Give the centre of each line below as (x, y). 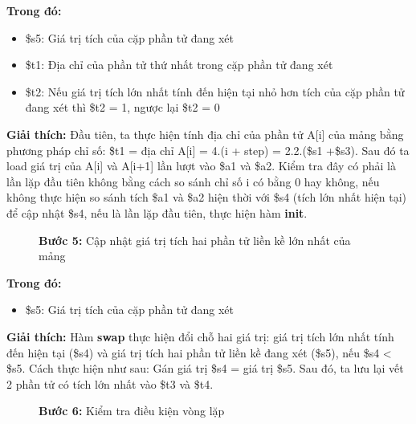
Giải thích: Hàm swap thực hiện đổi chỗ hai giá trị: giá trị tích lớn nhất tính (200, 336)
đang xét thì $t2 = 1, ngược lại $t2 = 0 (122, 107)
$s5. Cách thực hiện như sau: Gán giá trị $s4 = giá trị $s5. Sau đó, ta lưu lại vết (205, 368)
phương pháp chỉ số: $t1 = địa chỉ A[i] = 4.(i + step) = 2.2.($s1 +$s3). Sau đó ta (208, 150)
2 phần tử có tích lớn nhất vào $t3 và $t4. (110, 383)
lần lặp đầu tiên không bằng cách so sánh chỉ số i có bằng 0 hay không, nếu (193, 181)
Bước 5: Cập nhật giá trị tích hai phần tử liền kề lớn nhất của (195, 240)
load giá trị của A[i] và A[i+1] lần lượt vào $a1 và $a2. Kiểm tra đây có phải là (202, 166)
